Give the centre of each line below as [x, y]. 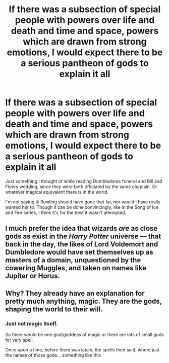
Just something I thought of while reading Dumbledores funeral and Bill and [84, 181]
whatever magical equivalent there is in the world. [57, 192]
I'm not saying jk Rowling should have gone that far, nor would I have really [83, 202]
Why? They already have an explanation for [75, 293]
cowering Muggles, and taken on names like [76, 268]
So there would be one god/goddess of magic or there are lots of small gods [84, 335]
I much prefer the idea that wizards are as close [81, 228]
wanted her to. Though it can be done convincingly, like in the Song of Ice [82, 207]
